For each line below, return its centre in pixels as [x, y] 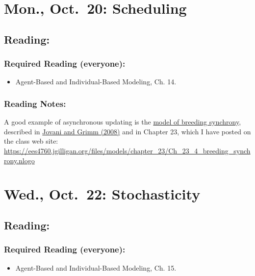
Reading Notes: [35, 103]
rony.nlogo [19, 160]
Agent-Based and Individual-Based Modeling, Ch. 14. [96, 82]
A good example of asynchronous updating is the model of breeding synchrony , [123, 122]
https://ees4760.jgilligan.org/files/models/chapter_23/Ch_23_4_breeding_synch [127, 150]
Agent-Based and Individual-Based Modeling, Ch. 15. [96, 267]
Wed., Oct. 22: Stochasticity [102, 194]
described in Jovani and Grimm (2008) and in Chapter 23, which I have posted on [127, 131]
